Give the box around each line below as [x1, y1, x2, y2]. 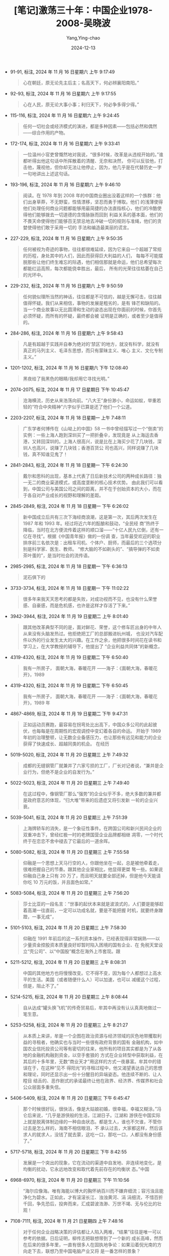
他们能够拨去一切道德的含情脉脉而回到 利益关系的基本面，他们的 [27, 211, 163, 218]
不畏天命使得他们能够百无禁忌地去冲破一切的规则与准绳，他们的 [22, 218, 157, 224]
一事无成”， [32, 913, 57, 920]
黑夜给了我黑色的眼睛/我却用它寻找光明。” [22, 375, 110, 382]
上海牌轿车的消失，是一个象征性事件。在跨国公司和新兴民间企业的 [22, 825, 162, 831]
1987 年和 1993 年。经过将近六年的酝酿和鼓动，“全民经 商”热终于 [22, 520, 160, 526]
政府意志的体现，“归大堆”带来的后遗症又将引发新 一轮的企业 [27, 797, 154, 803]
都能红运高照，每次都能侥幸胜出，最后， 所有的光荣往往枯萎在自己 [22, 265, 163, 272]
